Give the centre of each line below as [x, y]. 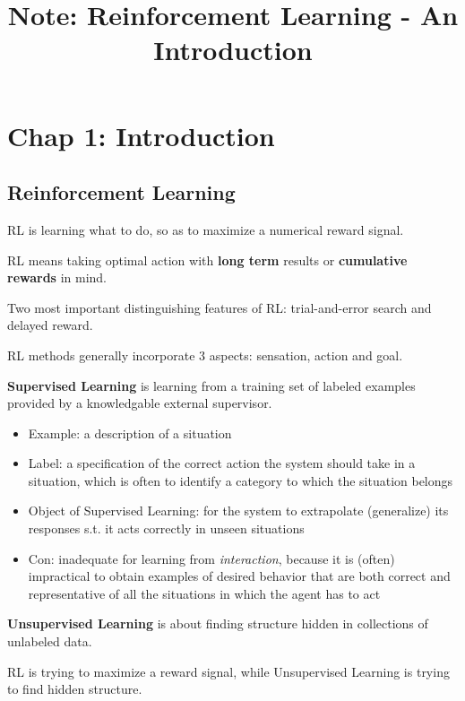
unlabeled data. [50, 641]
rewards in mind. [57, 277]
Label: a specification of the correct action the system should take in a [222, 463]
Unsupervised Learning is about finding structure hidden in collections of [218, 623]
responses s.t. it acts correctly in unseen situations [166, 528]
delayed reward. [50, 325]
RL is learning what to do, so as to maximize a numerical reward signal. [206, 229]
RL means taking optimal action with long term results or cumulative [207, 260]
